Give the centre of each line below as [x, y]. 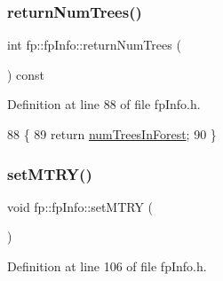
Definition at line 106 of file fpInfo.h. [107, 266]
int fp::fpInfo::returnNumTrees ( [94, 45]
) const [26, 74]
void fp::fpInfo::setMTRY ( [80, 206]
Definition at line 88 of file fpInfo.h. [104, 104]
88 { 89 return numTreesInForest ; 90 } [112, 134]
